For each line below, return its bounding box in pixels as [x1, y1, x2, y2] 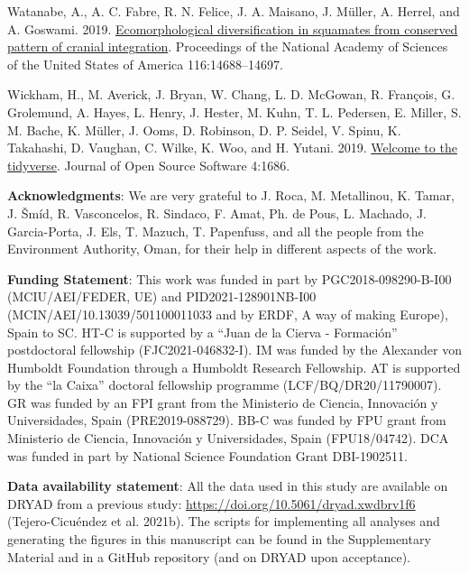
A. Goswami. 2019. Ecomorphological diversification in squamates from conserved [7, 19, 458, 38]
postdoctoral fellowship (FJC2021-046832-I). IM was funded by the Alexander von [7, 340, 462, 359]
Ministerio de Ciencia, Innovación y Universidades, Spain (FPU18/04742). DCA [7, 429, 449, 448]
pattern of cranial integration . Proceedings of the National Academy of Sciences [7, 37, 448, 56]
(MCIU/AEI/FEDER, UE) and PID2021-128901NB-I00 [7, 287, 317, 306]
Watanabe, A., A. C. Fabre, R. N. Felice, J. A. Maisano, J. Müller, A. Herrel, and [7, 2, 460, 20]
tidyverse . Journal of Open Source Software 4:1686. [7, 155, 290, 174]
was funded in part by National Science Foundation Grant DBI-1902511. [7, 446, 408, 465]
